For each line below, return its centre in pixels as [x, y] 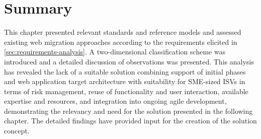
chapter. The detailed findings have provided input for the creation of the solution [130, 121]
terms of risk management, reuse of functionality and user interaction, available [126, 91]
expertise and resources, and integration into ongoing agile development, [115, 101]
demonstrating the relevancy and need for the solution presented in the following [128, 111]
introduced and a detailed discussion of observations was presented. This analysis [129, 61]
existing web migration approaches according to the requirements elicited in [121, 42]
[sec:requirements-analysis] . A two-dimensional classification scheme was [115, 52]
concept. [17, 131]
